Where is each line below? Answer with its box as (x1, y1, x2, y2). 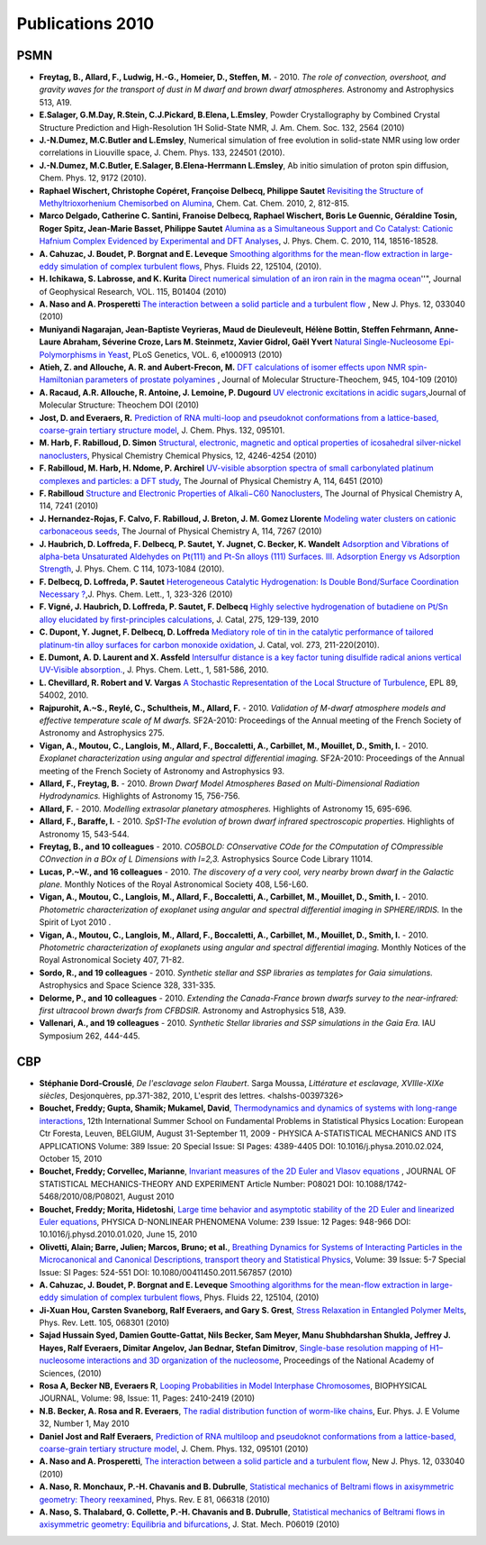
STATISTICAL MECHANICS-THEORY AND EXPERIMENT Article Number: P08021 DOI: (39, 1178, 355, 1189)
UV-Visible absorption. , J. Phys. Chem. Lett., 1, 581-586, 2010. (39, 664, 269, 675)
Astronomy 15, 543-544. (39, 828, 130, 839)
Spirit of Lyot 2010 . (39, 917, 112, 928)
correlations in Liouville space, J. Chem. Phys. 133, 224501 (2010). (39, 147, 285, 158)
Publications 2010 (16, 14, 155, 33)
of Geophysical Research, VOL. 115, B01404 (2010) (39, 286, 227, 297)
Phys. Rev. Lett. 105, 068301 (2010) (39, 1317, 170, 1329)
